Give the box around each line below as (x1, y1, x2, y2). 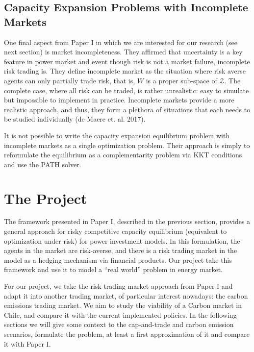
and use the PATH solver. (4, 159, 81, 169)
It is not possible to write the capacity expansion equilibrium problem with (4, 130, 230, 140)
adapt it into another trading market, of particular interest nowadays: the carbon (4, 290, 248, 301)
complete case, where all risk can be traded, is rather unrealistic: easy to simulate (4, 85, 249, 95)
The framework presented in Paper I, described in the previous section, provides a (4, 216, 251, 226)
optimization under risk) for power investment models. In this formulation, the (4, 235, 240, 246)
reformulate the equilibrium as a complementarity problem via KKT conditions (4, 150, 242, 160)
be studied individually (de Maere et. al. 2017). (4, 114, 146, 124)
